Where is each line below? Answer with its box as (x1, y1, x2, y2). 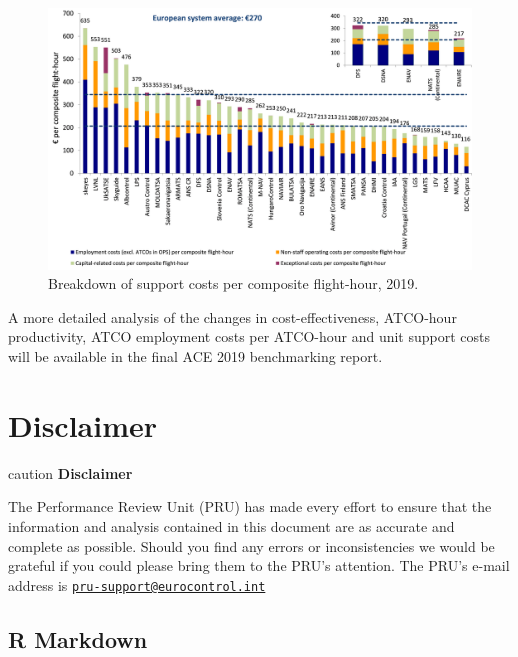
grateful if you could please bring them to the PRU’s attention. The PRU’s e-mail (8, 555, 510, 576)
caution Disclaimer (8, 462, 133, 483)
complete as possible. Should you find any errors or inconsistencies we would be (8, 535, 495, 556)
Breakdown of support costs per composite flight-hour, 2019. (48, 273, 419, 294)
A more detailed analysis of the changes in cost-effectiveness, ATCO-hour (8, 306, 457, 327)
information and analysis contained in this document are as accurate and (8, 515, 455, 536)
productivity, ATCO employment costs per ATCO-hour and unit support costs (8, 326, 491, 347)
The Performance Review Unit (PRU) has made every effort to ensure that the (8, 496, 492, 517)
